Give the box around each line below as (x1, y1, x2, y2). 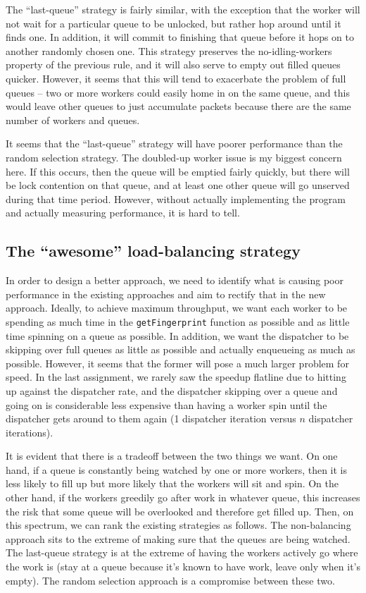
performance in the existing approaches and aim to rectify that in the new (6, 286, 326, 301)
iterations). (6, 424, 53, 439)
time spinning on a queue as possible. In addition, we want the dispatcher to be (6, 328, 349, 343)
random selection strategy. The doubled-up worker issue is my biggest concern (6, 149, 342, 164)
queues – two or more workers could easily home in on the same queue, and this (6, 85, 350, 99)
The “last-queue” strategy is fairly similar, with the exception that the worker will (6, 2, 360, 16)
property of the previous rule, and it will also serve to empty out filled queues (6, 57, 341, 72)
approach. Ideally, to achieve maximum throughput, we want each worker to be (6, 300, 348, 315)
